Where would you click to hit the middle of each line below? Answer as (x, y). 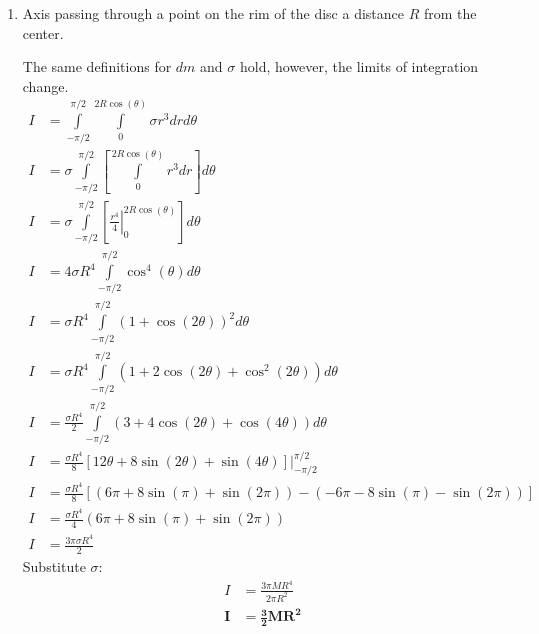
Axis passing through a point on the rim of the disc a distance (213, 13)
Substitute (54, 566)
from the (450, 13)
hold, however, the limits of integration (359, 66)
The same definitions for (97, 66)
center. (43, 32)
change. (45, 85)
